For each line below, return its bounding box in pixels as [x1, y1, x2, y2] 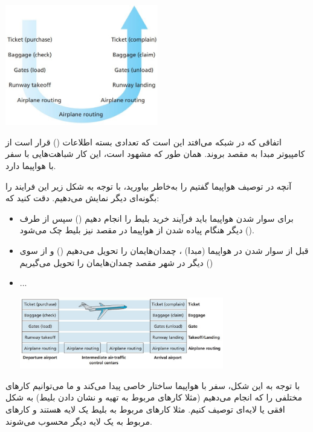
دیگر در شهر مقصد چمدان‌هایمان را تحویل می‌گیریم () [19, 256, 213, 268]
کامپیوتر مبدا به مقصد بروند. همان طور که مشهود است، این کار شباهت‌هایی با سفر [5, 147, 305, 160]
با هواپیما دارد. [5, 159, 56, 171]
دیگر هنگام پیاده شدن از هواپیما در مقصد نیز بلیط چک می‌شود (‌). [19, 224, 254, 236]
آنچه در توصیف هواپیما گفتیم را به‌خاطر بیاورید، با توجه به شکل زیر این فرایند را [5, 179, 292, 192]
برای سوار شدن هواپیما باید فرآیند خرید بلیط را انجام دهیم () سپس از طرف [19, 211, 294, 224]
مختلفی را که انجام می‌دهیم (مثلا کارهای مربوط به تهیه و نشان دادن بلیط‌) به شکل [5, 391, 302, 404]
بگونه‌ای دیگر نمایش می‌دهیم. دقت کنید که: [5, 191, 160, 204]
